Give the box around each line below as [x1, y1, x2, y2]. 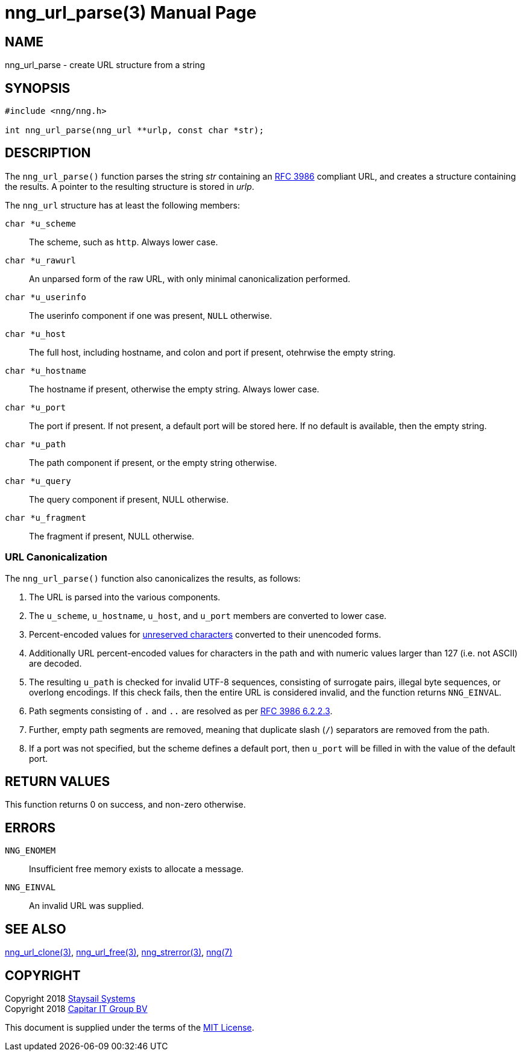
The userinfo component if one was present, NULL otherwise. [29, 310, 272, 321]
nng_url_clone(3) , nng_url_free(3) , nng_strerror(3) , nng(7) [5, 947, 233, 958]
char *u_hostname [5, 365, 86, 376]
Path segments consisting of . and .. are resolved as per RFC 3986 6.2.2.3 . [29, 705, 333, 716]
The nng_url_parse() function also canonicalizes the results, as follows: [5, 573, 301, 583]
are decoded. [29, 658, 82, 668]
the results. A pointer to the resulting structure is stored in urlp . [5, 181, 254, 192]
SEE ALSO [5, 921, 66, 937]
